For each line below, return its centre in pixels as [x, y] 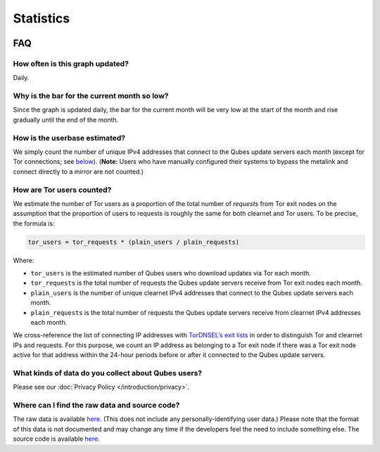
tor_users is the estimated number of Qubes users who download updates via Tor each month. [171, 273]
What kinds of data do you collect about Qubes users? [108, 373]
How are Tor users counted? [62, 190]
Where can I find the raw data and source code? [96, 406]
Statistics [42, 18]
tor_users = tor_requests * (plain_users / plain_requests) [134, 242]
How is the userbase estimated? [69, 138]
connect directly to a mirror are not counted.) [78, 172]
